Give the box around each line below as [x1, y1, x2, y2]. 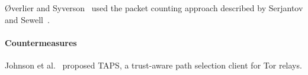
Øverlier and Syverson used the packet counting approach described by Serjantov [5, 2, 303, 14]
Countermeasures [5, 36, 77, 48]
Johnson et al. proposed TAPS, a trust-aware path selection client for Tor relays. [5, 58, 302, 71]
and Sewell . [5, 13, 50, 25]
